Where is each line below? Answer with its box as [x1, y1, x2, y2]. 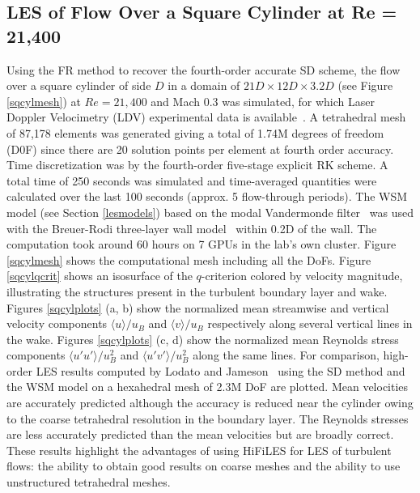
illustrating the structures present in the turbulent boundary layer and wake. [6, 283, 388, 300]
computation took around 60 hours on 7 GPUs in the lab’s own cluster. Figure [6, 236, 397, 253]
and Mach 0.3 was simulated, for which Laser [151, 92, 375, 109]
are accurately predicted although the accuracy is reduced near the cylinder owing [6, 394, 414, 411]
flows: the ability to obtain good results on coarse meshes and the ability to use [6, 457, 401, 474]
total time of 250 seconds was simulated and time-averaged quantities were [6, 172, 377, 189]
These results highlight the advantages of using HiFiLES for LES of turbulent [6, 441, 392, 458]
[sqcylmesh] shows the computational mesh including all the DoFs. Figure [6, 251, 371, 268]
